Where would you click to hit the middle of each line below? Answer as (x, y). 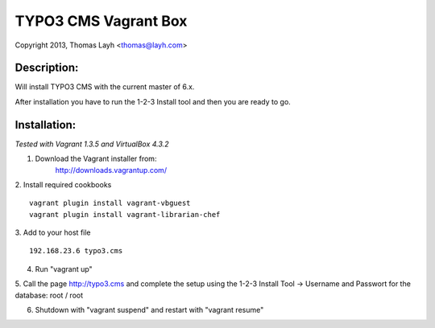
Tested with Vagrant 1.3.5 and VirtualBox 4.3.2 (92, 144)
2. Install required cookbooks (63, 184)
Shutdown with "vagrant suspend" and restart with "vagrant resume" (149, 310)
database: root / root (49, 295)
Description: (47, 68)
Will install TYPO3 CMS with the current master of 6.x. (105, 87)
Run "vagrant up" (64, 269)
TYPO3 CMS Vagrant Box (101, 21)
